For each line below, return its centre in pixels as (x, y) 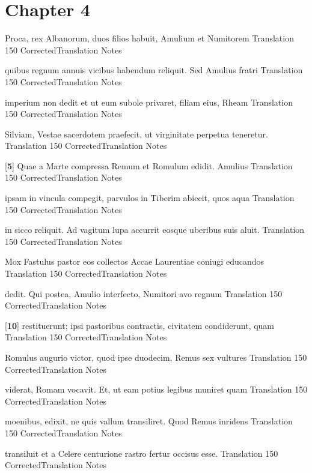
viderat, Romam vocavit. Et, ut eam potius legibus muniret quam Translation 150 (156, 389)
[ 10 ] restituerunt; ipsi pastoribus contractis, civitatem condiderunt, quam (140, 325)
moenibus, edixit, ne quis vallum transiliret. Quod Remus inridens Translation (149, 421)
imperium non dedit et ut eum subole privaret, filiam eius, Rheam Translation (149, 102)
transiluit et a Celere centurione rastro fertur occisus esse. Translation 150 (142, 453)
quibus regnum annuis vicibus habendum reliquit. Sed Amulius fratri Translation (154, 70)
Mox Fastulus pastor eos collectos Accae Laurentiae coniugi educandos (135, 261)
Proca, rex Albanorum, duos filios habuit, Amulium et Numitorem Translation (149, 38)
